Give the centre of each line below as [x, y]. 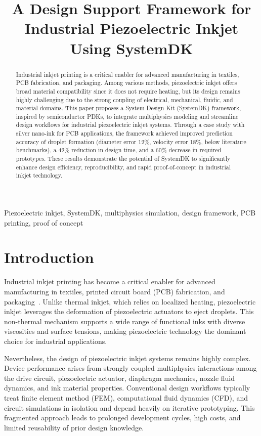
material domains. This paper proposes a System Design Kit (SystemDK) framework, [128, 108]
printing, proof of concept [44, 222]
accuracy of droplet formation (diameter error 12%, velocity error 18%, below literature [131, 141]
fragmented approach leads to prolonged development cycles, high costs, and [122, 418]
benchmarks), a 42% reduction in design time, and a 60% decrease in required [119, 150]
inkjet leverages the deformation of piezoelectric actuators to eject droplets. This [129, 311]
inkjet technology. [39, 175]
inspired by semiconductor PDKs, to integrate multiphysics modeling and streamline [127, 116]
